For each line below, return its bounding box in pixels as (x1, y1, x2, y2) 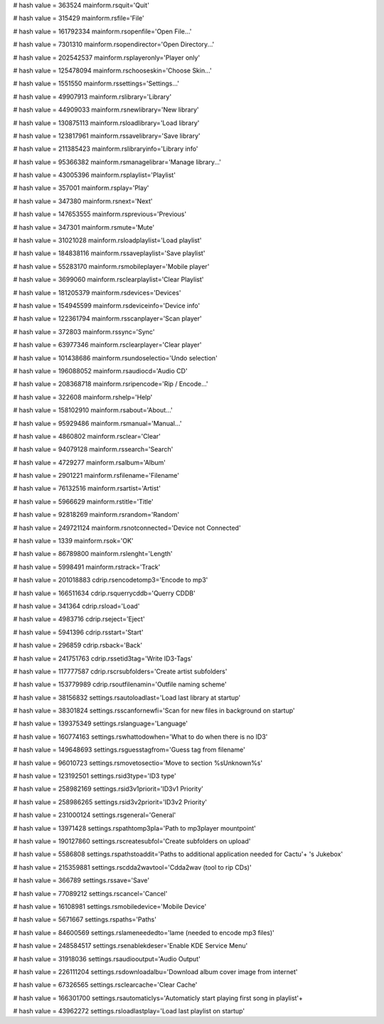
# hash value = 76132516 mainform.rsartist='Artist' (13, 484, 161, 493)
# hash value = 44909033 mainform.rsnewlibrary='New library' (13, 105, 199, 114)
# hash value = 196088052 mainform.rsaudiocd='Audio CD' (13, 366, 188, 375)
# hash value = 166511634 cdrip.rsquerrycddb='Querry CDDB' (13, 589, 196, 597)
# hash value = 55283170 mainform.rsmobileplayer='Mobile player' (13, 262, 210, 270)
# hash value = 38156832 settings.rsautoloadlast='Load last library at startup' (13, 693, 241, 702)
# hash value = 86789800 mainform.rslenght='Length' (13, 550, 173, 558)
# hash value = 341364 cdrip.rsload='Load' (13, 602, 140, 610)
